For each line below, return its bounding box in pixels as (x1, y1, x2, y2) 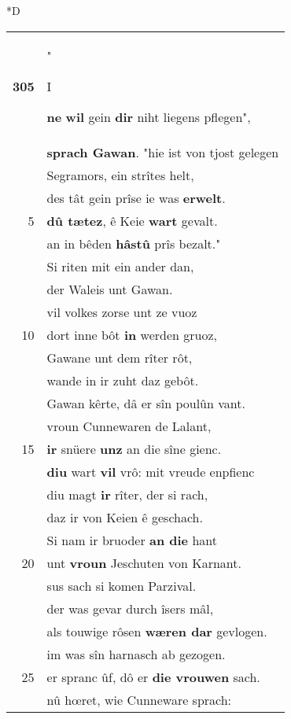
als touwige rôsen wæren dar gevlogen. (46, 621, 267, 640)
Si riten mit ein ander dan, (46, 256, 194, 275)
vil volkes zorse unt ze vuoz (46, 302, 197, 321)
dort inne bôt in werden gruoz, (46, 325, 217, 344)
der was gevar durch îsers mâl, (46, 599, 214, 618)
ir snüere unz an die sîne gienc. (46, 439, 222, 458)
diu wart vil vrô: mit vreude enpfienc (46, 462, 255, 481)
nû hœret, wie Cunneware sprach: (46, 690, 232, 709)
